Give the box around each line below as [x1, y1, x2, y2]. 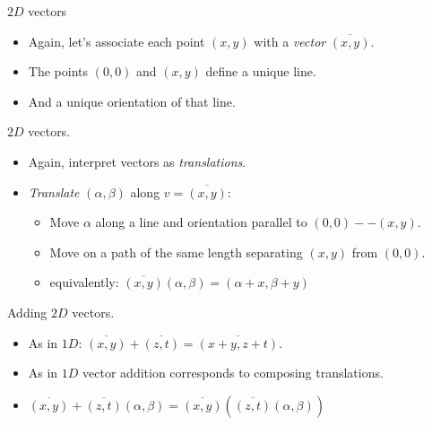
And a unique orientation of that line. [28, 91, 236, 110]
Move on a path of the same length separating [49, 242, 303, 261]
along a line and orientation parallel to [95, 213, 307, 231]
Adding [7, 302, 48, 321]
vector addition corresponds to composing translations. [82, 363, 384, 382]
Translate [28, 182, 80, 201]
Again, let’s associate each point [28, 31, 205, 50]
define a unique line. [205, 62, 316, 81]
